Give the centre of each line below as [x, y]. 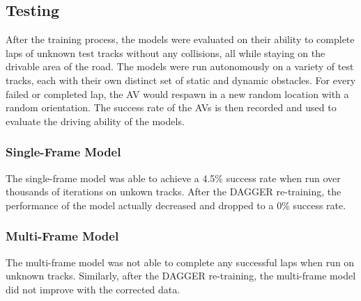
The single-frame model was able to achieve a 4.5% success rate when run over [173, 178]
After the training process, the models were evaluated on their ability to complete [180, 39]
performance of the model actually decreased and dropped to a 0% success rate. [176, 205]
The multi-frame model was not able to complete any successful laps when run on [180, 262]
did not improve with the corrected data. [93, 289]
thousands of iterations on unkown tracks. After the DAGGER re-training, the [174, 192]
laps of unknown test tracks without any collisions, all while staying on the [166, 52]
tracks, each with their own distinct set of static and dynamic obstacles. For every [181, 80]
